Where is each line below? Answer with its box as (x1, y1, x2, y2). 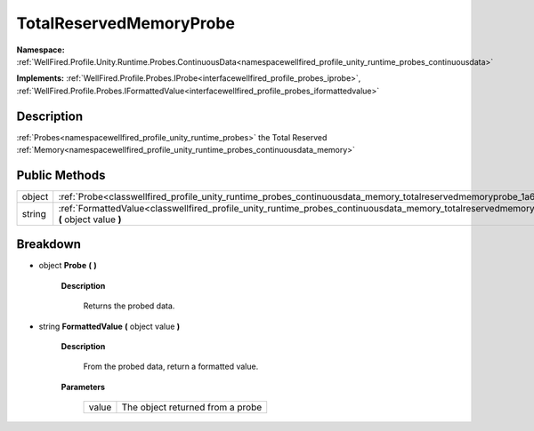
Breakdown (16, 236, 82, 252)
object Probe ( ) (38, 260, 97, 271)
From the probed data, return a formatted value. (83, 361, 259, 372)
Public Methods (16, 167, 106, 182)
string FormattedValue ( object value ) (38, 321, 181, 331)
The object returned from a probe (121, 401, 263, 413)
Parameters (61, 381, 106, 392)
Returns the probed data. (83, 300, 175, 311)
